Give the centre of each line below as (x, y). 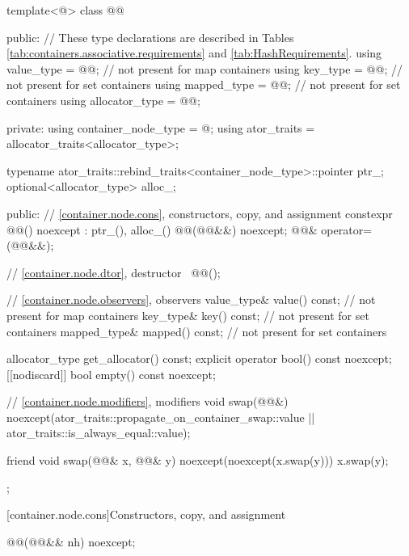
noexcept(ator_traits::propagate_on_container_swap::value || (161, 417)
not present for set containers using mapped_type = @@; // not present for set (204, 84)
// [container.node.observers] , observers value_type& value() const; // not (191, 299)
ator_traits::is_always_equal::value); (99, 433)
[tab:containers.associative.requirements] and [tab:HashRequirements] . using (194, 53)
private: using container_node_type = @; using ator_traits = (161, 127)
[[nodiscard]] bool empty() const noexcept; (111, 374)
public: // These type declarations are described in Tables (150, 37)
